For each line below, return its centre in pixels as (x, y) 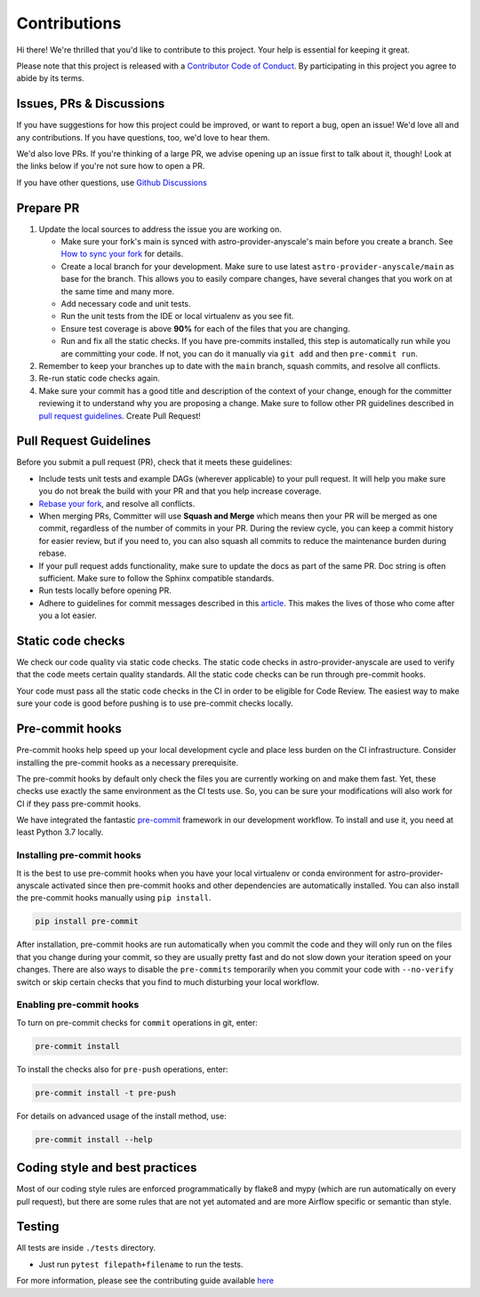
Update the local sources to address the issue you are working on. (160, 229)
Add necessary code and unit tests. (126, 304)
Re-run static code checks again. (99, 379)
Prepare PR (48, 208)
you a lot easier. (68, 616)
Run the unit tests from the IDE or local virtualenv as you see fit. (177, 316)
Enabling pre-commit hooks (78, 1005)
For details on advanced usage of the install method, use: (121, 1116)
